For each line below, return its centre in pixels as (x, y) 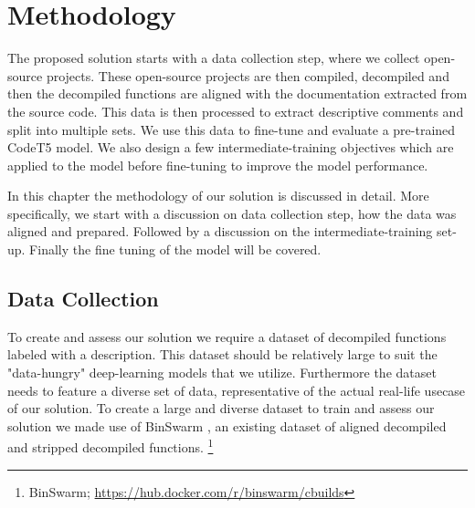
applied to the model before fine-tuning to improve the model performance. (218, 165)
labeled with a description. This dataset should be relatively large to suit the (222, 354)
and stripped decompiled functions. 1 (111, 446)
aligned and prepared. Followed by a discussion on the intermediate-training (220, 231)
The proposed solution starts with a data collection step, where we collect (214, 58)
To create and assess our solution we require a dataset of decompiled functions (227, 336)
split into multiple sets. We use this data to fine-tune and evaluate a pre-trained (232, 129)
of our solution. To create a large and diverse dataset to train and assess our (221, 408)
